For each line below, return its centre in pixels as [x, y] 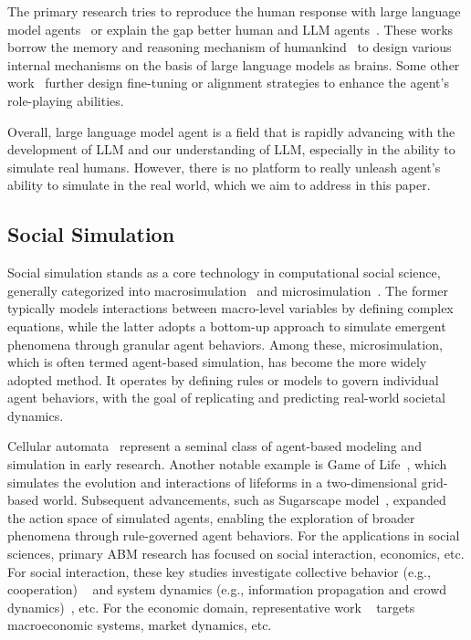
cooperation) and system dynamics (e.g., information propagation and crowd [227, 589]
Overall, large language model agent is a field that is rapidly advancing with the [231, 131]
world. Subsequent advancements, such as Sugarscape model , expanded [244, 500]
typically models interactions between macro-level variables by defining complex [230, 308]
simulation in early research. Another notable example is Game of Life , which [227, 464]
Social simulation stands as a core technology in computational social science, [224, 273]
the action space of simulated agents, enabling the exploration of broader [211, 517]
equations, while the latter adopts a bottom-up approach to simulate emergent [227, 325]
